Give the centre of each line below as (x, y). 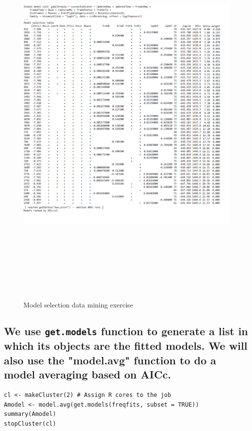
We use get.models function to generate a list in (126, 331)
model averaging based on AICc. (88, 374)
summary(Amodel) (30, 414)
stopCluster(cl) (30, 423)
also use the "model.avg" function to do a (110, 360)
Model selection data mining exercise (78, 305)
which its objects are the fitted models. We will (126, 346)
